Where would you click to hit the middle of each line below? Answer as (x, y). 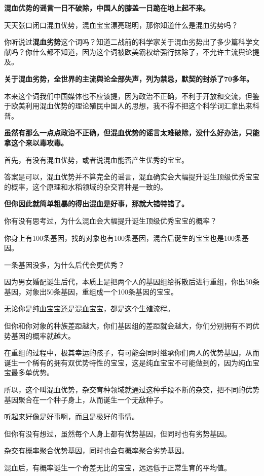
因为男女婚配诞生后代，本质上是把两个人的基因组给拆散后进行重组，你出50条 (132, 282)
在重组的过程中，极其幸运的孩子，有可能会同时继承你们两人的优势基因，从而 (132, 353)
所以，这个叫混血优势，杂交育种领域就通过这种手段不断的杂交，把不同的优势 (132, 390)
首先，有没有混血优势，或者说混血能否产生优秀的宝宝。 (96, 159)
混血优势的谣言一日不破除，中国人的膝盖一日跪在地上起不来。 (107, 8)
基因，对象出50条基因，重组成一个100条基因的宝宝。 (91, 291)
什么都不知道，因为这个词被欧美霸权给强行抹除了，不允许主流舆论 (142, 51)
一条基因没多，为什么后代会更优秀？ (64, 264)
